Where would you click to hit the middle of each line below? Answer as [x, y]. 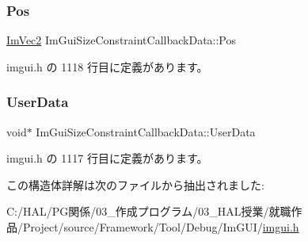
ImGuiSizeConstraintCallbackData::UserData [146, 131]
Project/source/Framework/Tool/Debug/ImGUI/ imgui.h [161, 227]
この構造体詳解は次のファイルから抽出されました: [135, 184]
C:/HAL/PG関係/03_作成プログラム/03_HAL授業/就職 [149, 211]
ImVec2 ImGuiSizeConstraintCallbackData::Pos [122, 40]
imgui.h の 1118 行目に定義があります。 [107, 66]
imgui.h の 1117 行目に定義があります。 [107, 158]
